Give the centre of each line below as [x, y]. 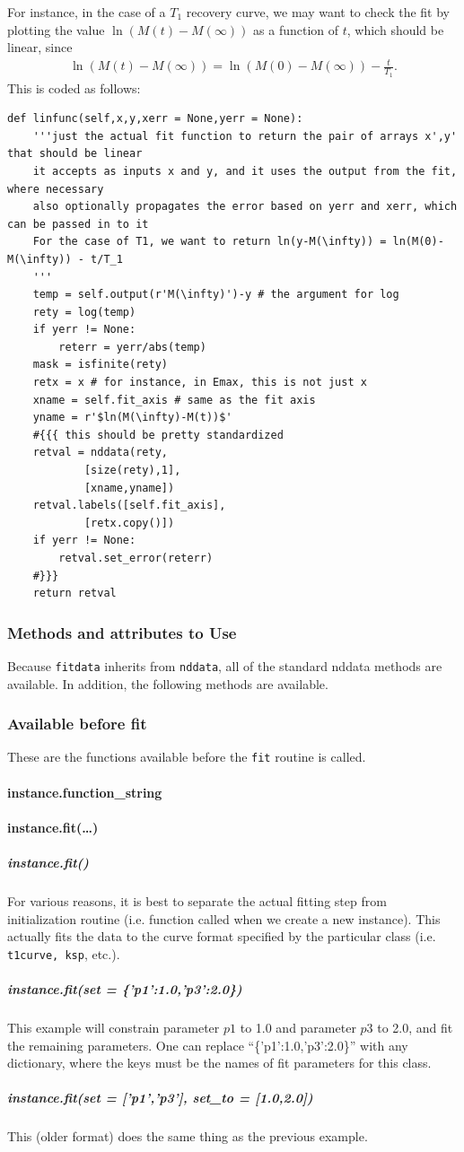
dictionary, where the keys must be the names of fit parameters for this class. [219, 1063]
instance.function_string [85, 792]
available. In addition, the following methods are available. [168, 683]
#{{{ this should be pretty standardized [158, 435]
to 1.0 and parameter [298, 1028]
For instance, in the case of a [87, 12]
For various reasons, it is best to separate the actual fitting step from [197, 901]
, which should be [395, 29]
